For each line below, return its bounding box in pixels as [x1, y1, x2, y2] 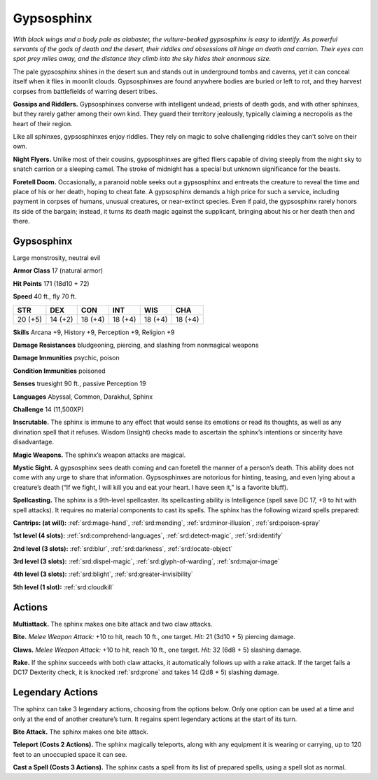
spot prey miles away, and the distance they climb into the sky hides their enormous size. [13, 55, 272, 63]
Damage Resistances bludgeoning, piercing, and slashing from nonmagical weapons [13, 341, 259, 350]
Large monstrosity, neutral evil [13, 254, 101, 262]
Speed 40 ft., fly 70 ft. [13, 292, 77, 301]
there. [13, 217, 31, 226]
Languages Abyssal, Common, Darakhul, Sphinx [13, 392, 153, 401]
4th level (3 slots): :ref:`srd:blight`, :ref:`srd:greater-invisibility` [13, 570, 194, 578]
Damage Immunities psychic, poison [13, 354, 120, 362]
